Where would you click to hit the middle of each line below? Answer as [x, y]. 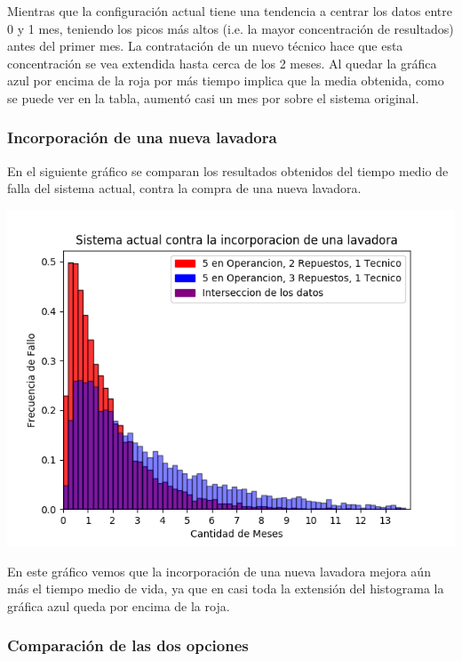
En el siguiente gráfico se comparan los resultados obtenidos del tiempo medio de [228, 170]
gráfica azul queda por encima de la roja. [119, 605]
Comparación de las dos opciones [128, 645]
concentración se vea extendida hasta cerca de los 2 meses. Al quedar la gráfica [222, 63]
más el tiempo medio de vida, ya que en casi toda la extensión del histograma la [226, 588]
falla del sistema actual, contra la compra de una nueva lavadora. [184, 188]
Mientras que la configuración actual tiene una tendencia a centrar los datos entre [230, 11]
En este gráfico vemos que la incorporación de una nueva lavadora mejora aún [219, 571]
